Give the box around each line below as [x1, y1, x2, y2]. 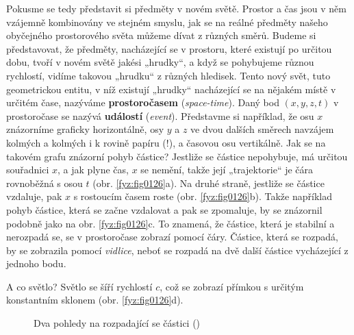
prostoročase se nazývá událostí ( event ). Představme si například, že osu [6, 108, 314, 123]
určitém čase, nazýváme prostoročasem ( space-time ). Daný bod [6, 95, 279, 110]
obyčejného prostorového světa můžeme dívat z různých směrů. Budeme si [6, 28, 316, 42]
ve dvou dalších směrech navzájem [190, 122, 334, 136]
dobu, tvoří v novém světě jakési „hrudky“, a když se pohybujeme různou [6, 55, 314, 69]
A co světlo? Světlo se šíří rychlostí [6, 279, 153, 293]
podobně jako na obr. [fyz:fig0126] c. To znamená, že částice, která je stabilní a [6, 216, 335, 230]
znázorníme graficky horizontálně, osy [6, 122, 164, 136]
